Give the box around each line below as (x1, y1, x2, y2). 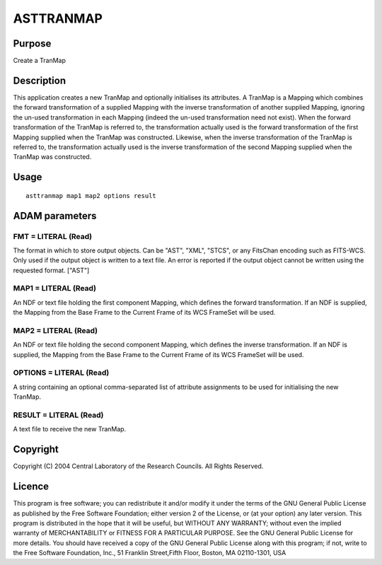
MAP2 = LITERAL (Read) (13, 325, 98, 335)
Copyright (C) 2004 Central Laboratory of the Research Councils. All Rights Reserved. (13, 462, 264, 470)
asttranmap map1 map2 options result (25, 192, 157, 199)
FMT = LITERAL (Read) (13, 231, 92, 241)
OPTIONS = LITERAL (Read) (13, 368, 110, 378)
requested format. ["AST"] (13, 266, 90, 274)
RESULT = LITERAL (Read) (13, 410, 104, 420)
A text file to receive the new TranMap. (13, 425, 127, 433)
